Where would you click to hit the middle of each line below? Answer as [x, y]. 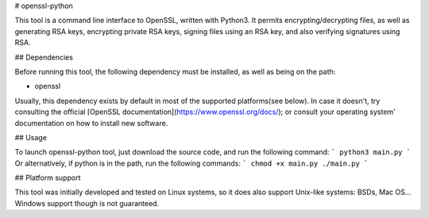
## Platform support [48, 178]
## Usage [31, 137]
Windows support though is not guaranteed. [87, 203]
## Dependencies [44, 57]
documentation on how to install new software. [91, 123]
